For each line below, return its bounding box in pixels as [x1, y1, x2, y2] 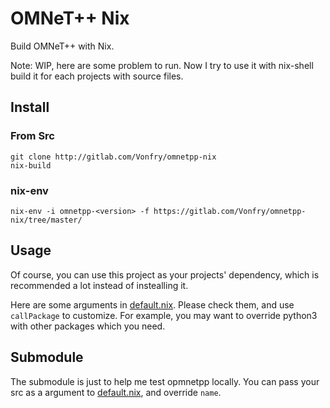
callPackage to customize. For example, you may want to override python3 [10, 309, 318, 321]
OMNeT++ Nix [10, 7, 130, 30]
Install [10, 99, 50, 116]
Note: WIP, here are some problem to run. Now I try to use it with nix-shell [10, 59, 314, 71]
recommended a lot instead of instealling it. [10, 279, 189, 291]
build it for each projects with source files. [10, 70, 184, 82]
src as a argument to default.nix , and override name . [10, 386, 222, 398]
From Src [10, 129, 55, 143]
